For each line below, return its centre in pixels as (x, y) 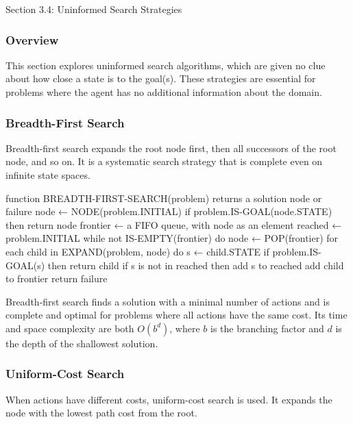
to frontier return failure (57, 278)
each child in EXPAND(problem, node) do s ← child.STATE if (137, 251)
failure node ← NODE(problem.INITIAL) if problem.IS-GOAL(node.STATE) (169, 211)
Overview (32, 39)
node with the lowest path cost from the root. (101, 413)
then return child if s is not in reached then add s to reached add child (196, 265)
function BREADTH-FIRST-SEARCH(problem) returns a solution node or (164, 198)
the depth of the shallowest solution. (82, 343)
